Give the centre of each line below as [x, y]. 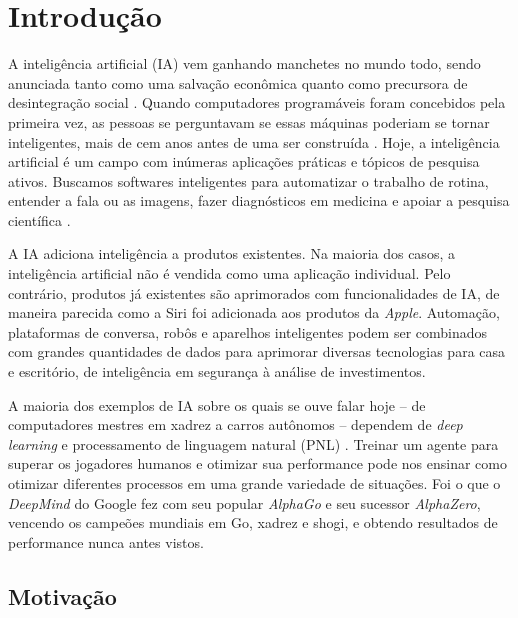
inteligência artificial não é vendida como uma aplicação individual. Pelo [229, 273]
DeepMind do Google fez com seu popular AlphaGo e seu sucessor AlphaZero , [244, 502]
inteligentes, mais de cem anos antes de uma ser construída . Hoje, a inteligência [254, 141]
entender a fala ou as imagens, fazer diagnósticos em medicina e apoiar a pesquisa [259, 200]
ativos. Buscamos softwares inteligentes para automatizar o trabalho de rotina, [248, 180]
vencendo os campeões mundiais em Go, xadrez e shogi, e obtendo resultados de [253, 522]
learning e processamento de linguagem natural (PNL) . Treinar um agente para [253, 443]
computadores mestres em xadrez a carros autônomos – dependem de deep [235, 424]
